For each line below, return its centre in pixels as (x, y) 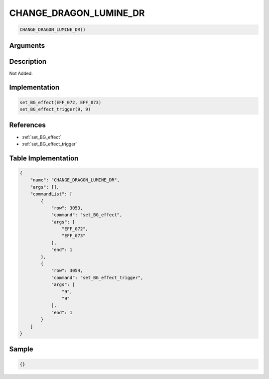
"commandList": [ (51, 194)
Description (28, 62)
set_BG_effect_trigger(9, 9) (55, 109)
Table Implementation (44, 158)
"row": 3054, (67, 271)
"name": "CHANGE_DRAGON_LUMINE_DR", (75, 180)
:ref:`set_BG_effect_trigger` (49, 144)
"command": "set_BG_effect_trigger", (97, 277)
